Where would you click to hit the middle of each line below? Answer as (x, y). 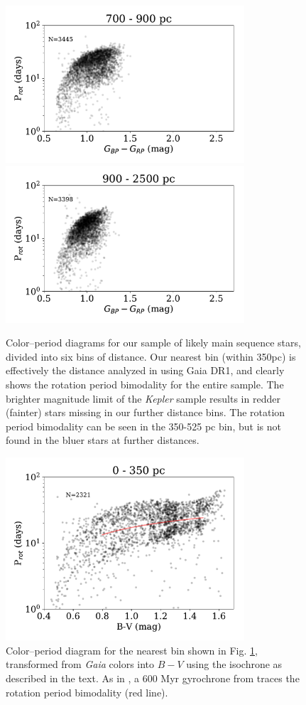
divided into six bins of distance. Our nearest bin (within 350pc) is (151, 356)
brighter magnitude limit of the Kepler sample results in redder (143, 398)
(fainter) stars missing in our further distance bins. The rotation (146, 412)
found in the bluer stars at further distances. (103, 440)
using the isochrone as (234, 664)
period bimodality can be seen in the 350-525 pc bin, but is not (143, 426)
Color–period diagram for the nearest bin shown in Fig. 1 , (132, 650)
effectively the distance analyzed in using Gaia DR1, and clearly (145, 370)
